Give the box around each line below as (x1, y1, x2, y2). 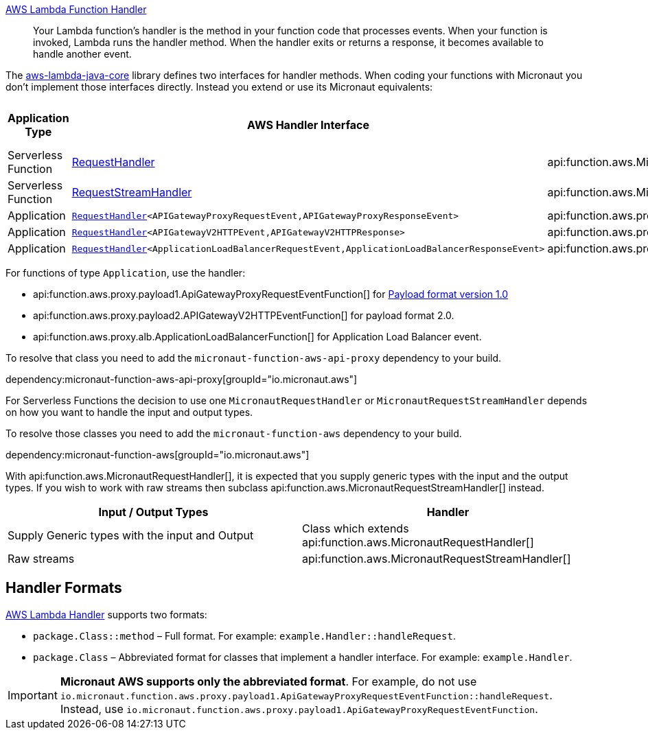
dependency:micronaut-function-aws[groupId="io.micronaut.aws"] (5, 449, 310, 460)
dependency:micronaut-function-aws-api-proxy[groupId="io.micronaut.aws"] (5, 373, 358, 385)
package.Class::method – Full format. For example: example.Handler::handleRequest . (33, 629, 456, 642)
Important (8, 688, 58, 702)
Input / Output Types (98, 505, 209, 519)
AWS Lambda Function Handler (5, 3, 147, 15)
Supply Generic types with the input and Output (8, 528, 254, 542)
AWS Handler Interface (247, 118, 369, 132)
